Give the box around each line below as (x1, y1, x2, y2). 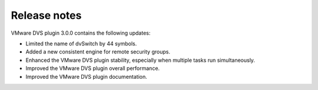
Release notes (11, 9, 82, 22)
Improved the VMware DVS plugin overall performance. (25, 65, 160, 72)
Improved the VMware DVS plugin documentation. (25, 73, 147, 80)
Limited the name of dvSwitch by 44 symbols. (25, 40, 137, 47)
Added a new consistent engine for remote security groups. (25, 48, 171, 55)
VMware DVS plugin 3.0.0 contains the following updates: (11, 29, 151, 36)
